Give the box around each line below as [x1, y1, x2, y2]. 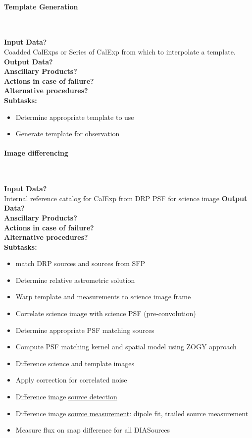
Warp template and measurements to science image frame [15, 291, 191, 302]
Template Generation [4, 1, 78, 11]
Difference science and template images [15, 358, 134, 368]
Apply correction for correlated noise [15, 375, 127, 385]
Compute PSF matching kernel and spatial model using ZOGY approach [15, 341, 237, 352]
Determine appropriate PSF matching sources [15, 325, 154, 335]
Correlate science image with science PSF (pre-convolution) [15, 308, 196, 319]
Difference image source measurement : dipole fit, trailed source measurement [15, 408, 249, 418]
